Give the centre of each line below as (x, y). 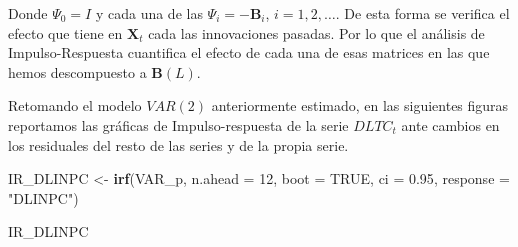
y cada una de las (149, 13)
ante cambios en (450, 124)
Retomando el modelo (75, 105)
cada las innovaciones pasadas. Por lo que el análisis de (316, 32)
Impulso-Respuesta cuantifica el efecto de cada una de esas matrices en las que (249, 52)
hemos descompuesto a (77, 71)
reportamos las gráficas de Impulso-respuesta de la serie (178, 124)
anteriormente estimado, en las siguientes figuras (360, 105)
